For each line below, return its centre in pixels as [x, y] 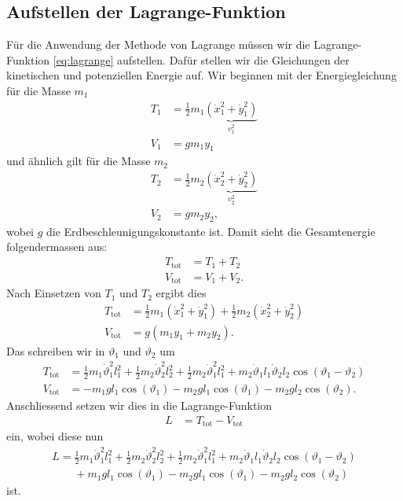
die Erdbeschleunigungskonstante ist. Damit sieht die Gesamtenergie [211, 231]
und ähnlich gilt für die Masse [79, 161]
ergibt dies [181, 293]
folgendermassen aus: [57, 247]
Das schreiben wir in [56, 350]
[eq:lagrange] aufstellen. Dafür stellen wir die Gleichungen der [201, 59]
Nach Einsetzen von [54, 293]
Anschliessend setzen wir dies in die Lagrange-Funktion [139, 405]
